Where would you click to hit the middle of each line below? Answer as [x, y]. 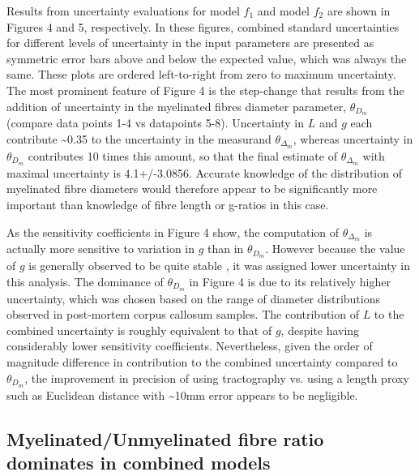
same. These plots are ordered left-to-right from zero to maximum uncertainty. [201, 74]
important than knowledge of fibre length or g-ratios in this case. [168, 204]
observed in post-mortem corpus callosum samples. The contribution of [183, 314]
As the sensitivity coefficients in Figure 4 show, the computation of [173, 232]
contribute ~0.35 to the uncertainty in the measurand [139, 139]
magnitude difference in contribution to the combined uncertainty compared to [202, 362]
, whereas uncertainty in [353, 139]
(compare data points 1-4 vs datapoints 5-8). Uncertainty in [156, 123]
